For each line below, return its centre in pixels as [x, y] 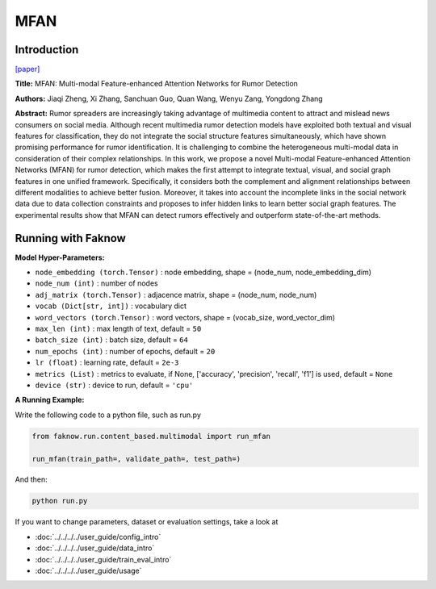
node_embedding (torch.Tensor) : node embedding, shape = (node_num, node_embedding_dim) [203, 272]
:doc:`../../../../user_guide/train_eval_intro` [103, 559]
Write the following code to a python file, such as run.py [108, 415]
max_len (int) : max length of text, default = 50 [118, 328]
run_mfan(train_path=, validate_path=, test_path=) [136, 459]
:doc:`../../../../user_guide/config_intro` [98, 537]
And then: [31, 479]
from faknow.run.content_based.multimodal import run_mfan [151, 436]
